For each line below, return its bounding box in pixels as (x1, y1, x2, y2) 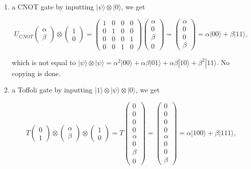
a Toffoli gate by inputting (11, 84, 93, 95)
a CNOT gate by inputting (11, 1, 94, 11)
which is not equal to (11, 57, 76, 67)
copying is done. (11, 68, 61, 78)
